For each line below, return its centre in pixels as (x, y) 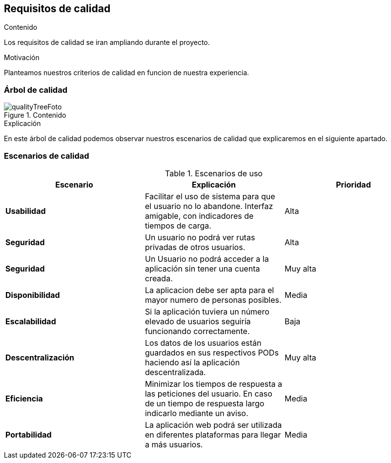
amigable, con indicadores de (199, 216)
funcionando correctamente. (197, 331)
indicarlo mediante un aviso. (196, 413)
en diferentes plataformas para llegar (213, 434)
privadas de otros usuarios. (195, 247)
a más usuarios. (174, 444)
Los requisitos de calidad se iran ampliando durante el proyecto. (107, 42)
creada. (159, 278)
